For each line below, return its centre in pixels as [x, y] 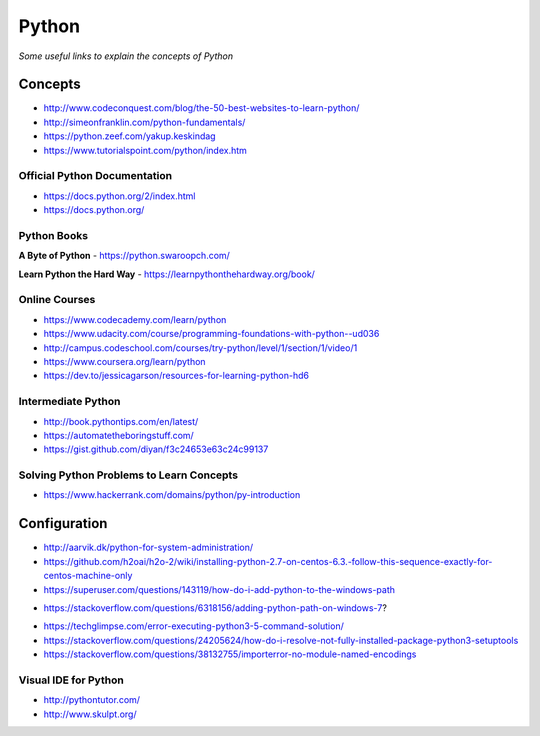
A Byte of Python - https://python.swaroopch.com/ [124, 256]
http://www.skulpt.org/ [90, 714]
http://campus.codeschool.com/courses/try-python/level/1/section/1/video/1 [200, 347]
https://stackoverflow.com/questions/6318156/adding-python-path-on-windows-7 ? [215, 607]
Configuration [63, 523]
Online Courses [57, 300]
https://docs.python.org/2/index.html [119, 196]
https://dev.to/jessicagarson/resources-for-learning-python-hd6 [176, 376]
